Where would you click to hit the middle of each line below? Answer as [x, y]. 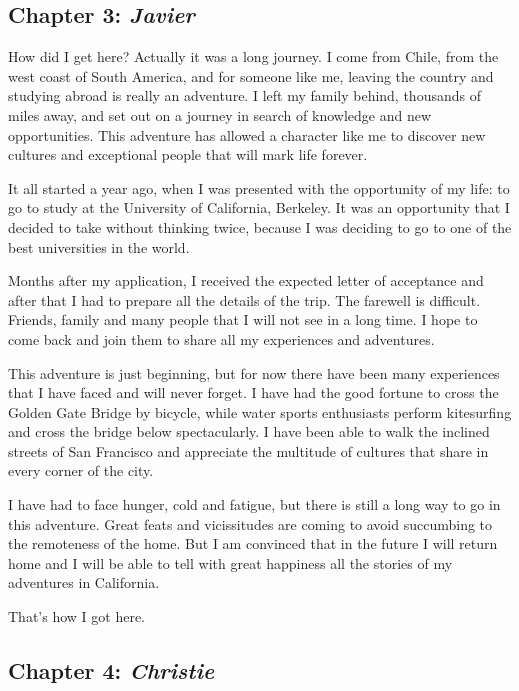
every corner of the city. [81, 470]
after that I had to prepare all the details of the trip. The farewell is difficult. [244, 299]
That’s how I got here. [76, 616]
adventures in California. [84, 582]
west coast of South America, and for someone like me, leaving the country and [251, 75]
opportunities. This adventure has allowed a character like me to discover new [247, 134]
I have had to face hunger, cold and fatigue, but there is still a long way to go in [254, 504]
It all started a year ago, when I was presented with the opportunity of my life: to [259, 187]
